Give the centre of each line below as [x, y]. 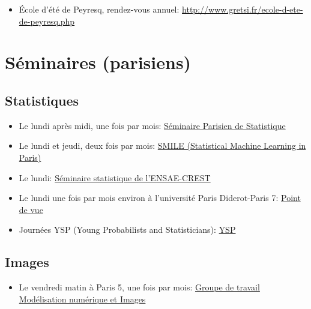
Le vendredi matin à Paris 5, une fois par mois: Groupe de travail [139, 287]
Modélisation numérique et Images [82, 298]
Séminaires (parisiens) [98, 62]
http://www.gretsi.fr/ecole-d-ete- [243, 9]
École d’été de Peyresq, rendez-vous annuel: [99, 9]
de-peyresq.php [47, 21]
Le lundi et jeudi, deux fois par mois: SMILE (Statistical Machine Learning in [162, 145]
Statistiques [42, 100]
